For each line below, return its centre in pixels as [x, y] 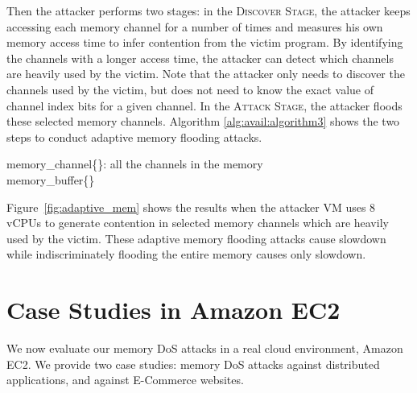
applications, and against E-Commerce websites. [125, 380]
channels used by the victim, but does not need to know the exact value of [190, 89]
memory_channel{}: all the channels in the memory [135, 164]
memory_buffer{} [51, 179]
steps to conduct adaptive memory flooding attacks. [134, 137]
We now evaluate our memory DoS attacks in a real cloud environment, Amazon [205, 348]
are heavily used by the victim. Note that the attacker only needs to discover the [206, 74]
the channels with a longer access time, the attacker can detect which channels [200, 58]
